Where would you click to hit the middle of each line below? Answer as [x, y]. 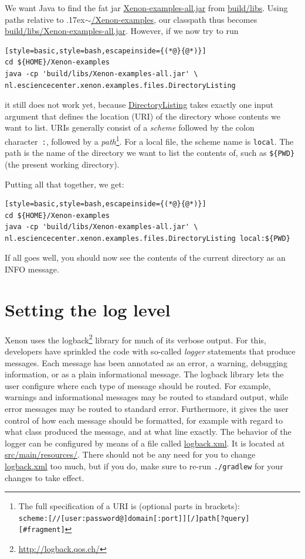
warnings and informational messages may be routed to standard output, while [147, 397]
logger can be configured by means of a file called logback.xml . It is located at [145, 443]
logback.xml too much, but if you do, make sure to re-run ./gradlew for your [144, 466]
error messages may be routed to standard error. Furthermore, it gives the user [147, 408]
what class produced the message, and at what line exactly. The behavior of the [148, 432]
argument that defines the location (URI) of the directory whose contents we [143, 116]
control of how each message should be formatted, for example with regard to [144, 420]
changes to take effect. [45, 477]
